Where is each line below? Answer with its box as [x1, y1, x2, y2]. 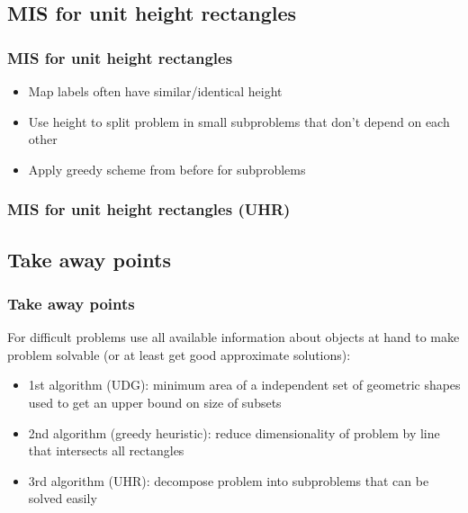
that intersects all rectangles [28, 441, 184, 460]
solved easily [28, 489, 97, 508]
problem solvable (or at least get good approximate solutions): [7, 345, 351, 364]
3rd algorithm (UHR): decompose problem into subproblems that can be [28, 471, 429, 490]
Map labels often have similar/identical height [28, 82, 283, 100]
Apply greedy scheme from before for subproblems [28, 159, 306, 178]
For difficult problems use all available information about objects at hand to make [7, 328, 460, 346]
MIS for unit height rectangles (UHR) [7, 198, 291, 220]
